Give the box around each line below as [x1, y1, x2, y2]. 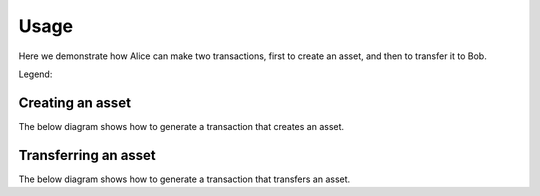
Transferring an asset [18, 146, 157, 164]
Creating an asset [18, 94, 132, 111]
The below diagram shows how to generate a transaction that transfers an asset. [18, 173, 351, 185]
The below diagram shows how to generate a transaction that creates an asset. [18, 120, 345, 132]
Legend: [18, 68, 53, 80]
